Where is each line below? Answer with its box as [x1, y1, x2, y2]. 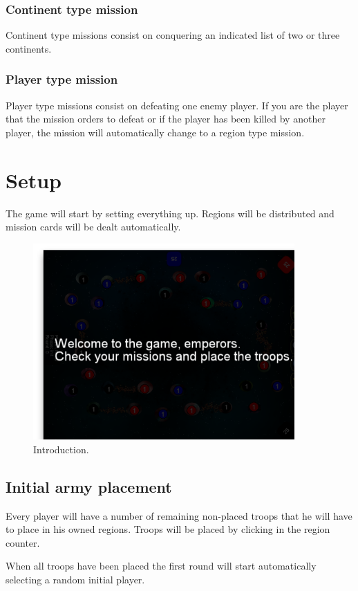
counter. [6, 535, 40, 549]
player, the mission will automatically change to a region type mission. [6, 125, 305, 139]
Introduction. [33, 442, 89, 456]
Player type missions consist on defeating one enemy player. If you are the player [6, 98, 348, 112]
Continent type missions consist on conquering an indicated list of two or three [6, 28, 340, 42]
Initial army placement [6, 475, 172, 497]
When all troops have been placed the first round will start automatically [6, 558, 317, 573]
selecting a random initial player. [6, 572, 145, 586]
